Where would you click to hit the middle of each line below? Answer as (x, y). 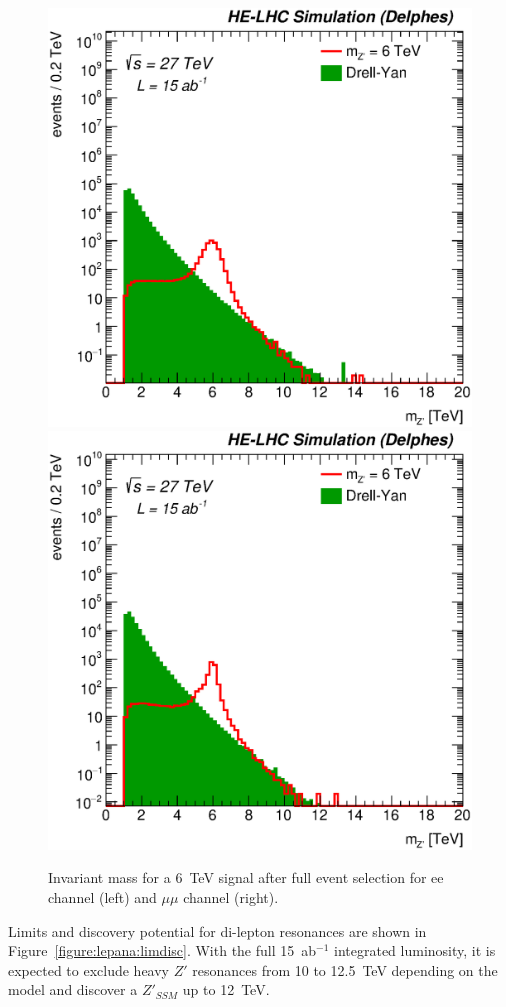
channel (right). (231, 897)
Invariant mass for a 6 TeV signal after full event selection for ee (246, 877)
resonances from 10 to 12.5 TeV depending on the (345, 969)
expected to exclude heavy (88, 969)
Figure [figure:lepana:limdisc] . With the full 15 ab (162, 950)
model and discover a (73, 989)
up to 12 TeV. (226, 989)
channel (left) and (102, 897)
